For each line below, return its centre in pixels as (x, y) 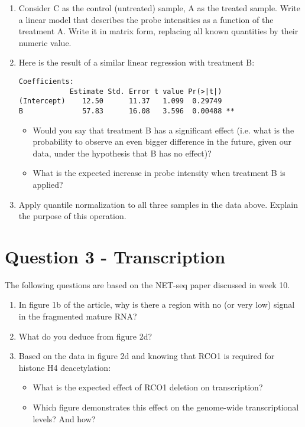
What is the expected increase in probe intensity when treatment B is (159, 173)
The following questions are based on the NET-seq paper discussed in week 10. (147, 284)
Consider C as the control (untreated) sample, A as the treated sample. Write (159, 8)
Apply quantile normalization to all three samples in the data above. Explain (158, 204)
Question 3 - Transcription (115, 256)
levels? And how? (64, 418)
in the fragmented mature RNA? (78, 316)
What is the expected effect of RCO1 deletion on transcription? (148, 387)
